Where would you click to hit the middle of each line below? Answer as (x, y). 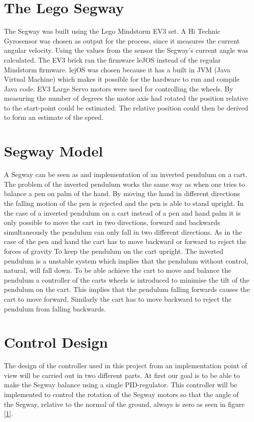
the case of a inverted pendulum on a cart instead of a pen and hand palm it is (122, 212)
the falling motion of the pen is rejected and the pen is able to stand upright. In (124, 203)
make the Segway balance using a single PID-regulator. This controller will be (121, 385)
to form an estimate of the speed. (54, 117)
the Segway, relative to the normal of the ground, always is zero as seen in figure (124, 404)
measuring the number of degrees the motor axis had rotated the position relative (126, 98)
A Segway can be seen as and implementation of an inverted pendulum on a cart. (126, 174)
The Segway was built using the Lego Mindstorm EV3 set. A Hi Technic (112, 31)
